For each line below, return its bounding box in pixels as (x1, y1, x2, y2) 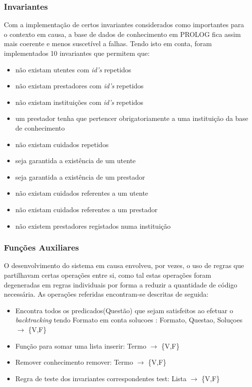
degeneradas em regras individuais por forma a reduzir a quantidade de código (4, 279, 237, 289)
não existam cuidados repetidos (15, 139, 109, 149)
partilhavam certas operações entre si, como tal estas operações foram (4, 269, 211, 280)
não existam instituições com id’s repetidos (15, 97, 144, 107)
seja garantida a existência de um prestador (15, 171, 145, 182)
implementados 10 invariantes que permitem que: (4, 48, 150, 58)
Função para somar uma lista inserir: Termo (15, 340, 147, 351)
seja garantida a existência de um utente (15, 155, 136, 166)
